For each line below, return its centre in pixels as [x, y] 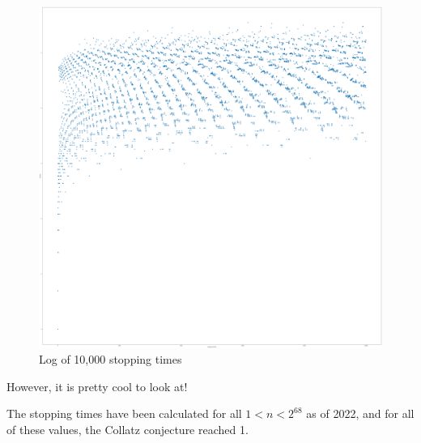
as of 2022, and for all [360, 413]
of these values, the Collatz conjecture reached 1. [128, 429]
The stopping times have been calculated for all [124, 413]
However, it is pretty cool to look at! [97, 386]
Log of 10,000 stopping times [111, 359]
